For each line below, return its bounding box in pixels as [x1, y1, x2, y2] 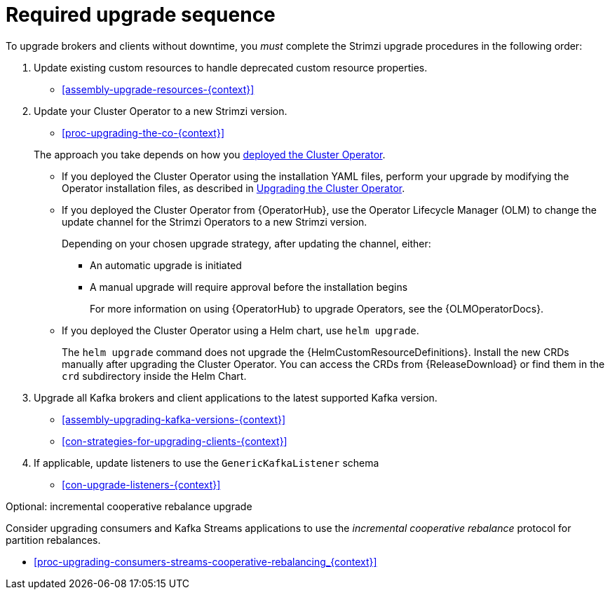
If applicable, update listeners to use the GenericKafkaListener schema [34, 456, 379, 469]
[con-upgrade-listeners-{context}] [62, 478, 221, 491]
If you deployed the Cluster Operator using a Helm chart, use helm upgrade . [62, 324, 419, 336]
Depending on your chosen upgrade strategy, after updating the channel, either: [62, 237, 431, 249]
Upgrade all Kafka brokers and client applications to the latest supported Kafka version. [34, 391, 438, 404]
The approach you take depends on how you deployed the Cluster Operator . [34, 148, 386, 160]
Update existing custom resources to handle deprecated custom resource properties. [34, 61, 428, 74]
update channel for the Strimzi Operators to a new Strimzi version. [62, 215, 367, 228]
